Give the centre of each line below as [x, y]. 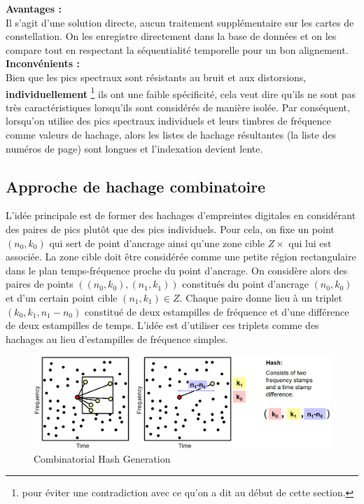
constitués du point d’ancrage [245, 284]
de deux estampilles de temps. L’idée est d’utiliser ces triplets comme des [162, 325]
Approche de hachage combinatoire [136, 186]
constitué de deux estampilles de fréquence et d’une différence [217, 311]
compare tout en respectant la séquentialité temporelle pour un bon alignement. [177, 49]
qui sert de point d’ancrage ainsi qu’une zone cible [157, 243]
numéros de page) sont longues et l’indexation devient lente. [134, 148]
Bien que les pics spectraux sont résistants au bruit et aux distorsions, [156, 77]
